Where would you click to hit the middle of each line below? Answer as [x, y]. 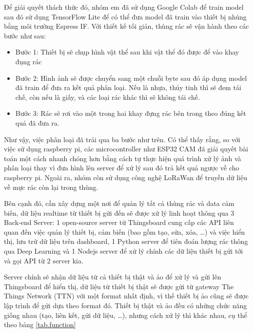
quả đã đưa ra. [37, 122]
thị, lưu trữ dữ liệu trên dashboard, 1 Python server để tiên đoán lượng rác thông [126, 241]
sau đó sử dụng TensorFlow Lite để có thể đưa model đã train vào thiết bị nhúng [125, 16]
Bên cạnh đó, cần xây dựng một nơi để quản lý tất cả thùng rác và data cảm [119, 203]
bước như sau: [25, 35]
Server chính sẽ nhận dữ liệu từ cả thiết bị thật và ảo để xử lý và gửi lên [113, 277]
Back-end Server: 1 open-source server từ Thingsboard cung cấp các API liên [119, 222]
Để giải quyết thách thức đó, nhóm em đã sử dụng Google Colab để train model [124, 7]
